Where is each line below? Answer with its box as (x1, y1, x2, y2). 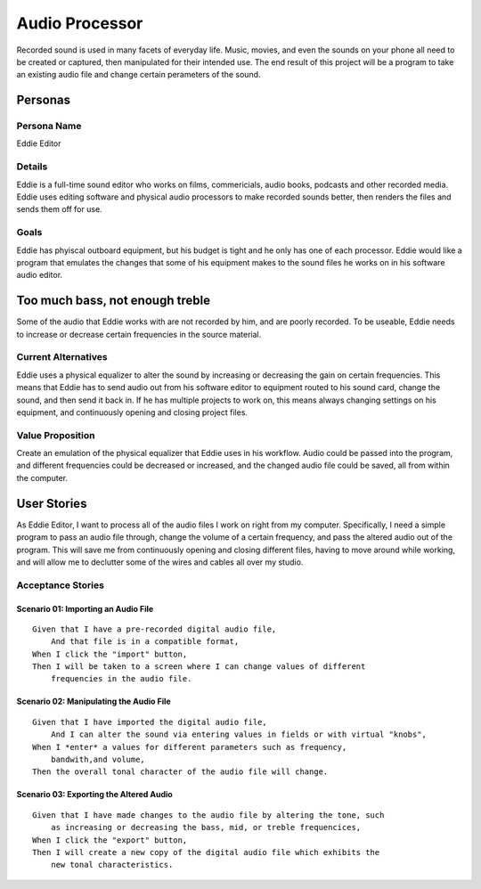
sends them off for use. (16, 204, 102, 215)
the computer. (16, 472, 69, 483)
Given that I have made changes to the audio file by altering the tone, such (32, 810, 385, 820)
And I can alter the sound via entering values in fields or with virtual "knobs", (50, 730, 428, 739)
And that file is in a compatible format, (50, 637, 240, 647)
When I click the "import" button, (32, 648, 188, 659)
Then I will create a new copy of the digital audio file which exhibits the (32, 847, 380, 857)
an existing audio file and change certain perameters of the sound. (16, 69, 262, 80)
